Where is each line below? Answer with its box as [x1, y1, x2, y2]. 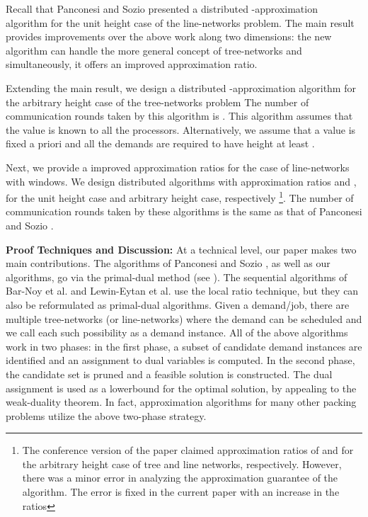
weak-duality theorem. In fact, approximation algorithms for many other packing [6, 394, 357, 409]
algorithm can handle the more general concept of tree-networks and [6, 42, 302, 57]
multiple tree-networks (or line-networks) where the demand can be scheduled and [6, 311, 362, 326]
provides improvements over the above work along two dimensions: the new [6, 29, 332, 44]
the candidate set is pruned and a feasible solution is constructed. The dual [6, 366, 333, 381]
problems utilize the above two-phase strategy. [6, 408, 207, 423]
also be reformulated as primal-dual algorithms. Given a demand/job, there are [6, 297, 350, 312]
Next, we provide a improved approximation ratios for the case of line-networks [6, 159, 350, 174]
